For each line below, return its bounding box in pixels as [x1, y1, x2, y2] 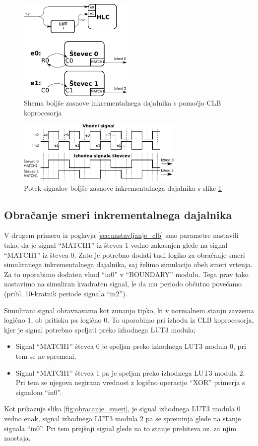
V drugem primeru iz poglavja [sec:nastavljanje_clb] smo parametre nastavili [4, 230, 239, 240]
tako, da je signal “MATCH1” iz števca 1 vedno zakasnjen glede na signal [4, 240, 228, 250]
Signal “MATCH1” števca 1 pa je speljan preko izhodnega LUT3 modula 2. [15, 367, 245, 378]
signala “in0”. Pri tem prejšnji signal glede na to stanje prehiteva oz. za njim [4, 423, 237, 433]
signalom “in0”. [15, 387, 62, 397]
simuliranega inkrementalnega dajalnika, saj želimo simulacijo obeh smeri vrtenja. [4, 259, 253, 270]
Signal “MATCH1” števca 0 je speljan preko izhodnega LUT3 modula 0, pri [15, 341, 246, 351]
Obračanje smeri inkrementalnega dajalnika [4, 207, 232, 222]
